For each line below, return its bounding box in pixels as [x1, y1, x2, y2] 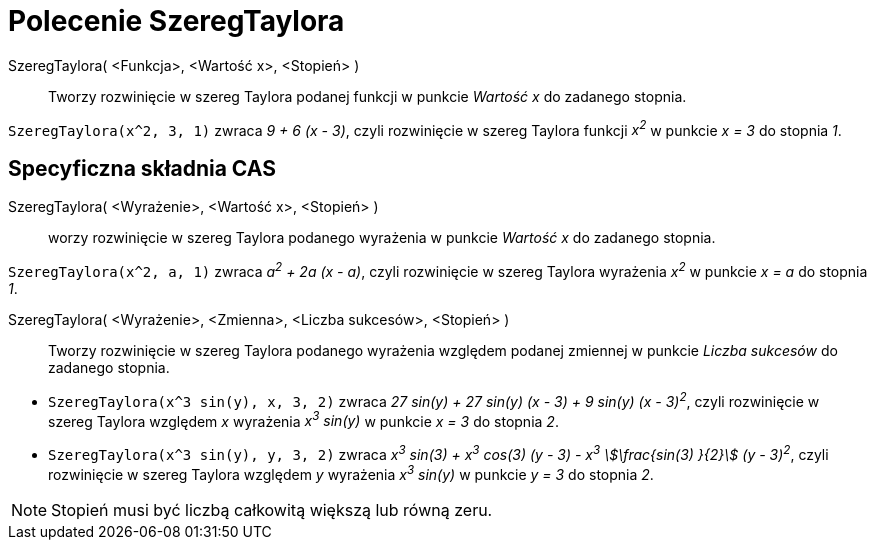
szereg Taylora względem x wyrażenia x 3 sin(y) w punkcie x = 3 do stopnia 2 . [48, 409, 559, 430]
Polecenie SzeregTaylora [8, 4, 345, 38]
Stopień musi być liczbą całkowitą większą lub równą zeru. [51, 499, 493, 520]
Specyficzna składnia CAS [8, 155, 276, 181]
